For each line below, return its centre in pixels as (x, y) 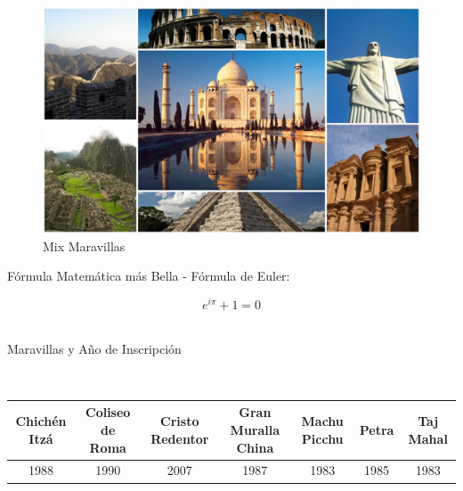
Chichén (41, 421)
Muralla (255, 429)
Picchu (322, 438)
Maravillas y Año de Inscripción (94, 348)
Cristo (180, 421)
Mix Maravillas (84, 245)
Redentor (180, 438)
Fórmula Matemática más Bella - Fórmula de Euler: (149, 276)
